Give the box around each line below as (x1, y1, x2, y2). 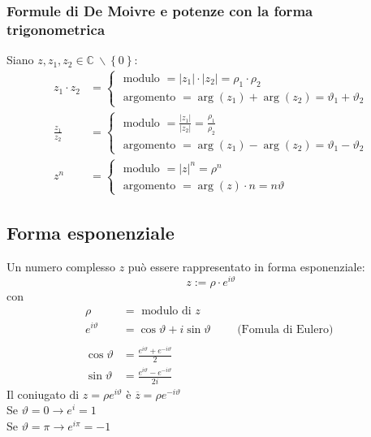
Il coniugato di (6, 385, 80, 402)
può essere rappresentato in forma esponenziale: (127, 258, 365, 275)
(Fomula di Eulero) (237, 323, 334, 335)
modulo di (141, 305, 192, 318)
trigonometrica (6, 19, 106, 39)
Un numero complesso (6, 258, 115, 275)
